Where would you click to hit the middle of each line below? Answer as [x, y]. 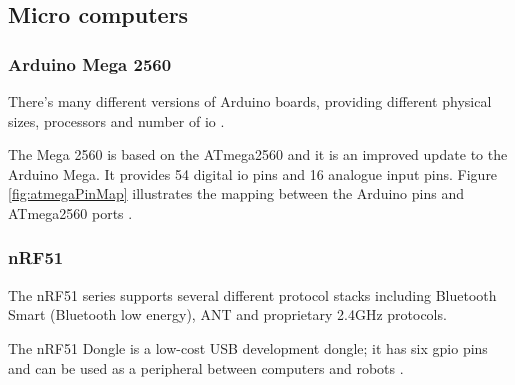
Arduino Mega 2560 [90, 63]
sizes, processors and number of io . [116, 120]
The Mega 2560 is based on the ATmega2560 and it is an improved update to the [258, 154]
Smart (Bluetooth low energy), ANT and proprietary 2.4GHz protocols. [227, 314]
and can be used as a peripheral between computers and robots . [206, 367]
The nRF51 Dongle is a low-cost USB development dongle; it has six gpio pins [248, 347]
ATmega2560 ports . [70, 212]
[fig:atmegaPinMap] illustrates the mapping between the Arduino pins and [236, 193]
